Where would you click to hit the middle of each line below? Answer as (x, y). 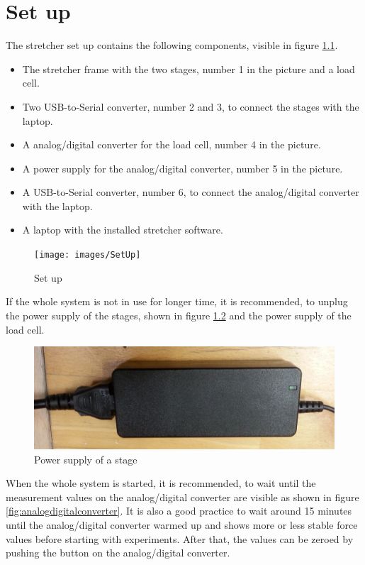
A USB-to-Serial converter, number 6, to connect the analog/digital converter (191, 192)
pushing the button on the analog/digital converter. (118, 553)
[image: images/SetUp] (88, 255)
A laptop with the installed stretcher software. (123, 230)
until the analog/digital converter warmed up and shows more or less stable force (182, 524)
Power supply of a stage (86, 459)
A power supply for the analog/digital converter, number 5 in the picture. (182, 168)
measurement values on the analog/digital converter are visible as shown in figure (182, 497)
